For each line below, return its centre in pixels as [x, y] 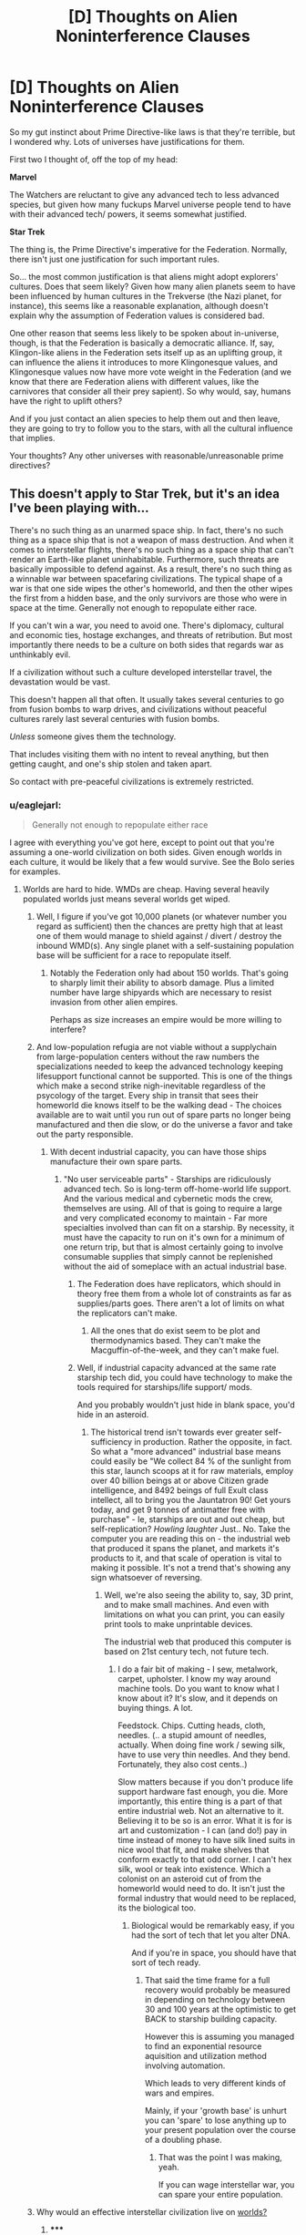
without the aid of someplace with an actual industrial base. [175, 1267]
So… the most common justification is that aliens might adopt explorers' [144, 276]
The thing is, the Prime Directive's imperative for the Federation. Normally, [148, 249]
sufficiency [112, 1442]
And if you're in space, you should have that [214, 1953]
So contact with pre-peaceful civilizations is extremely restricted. [132, 781]
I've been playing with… [79, 508]
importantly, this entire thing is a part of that [200, 1801]
